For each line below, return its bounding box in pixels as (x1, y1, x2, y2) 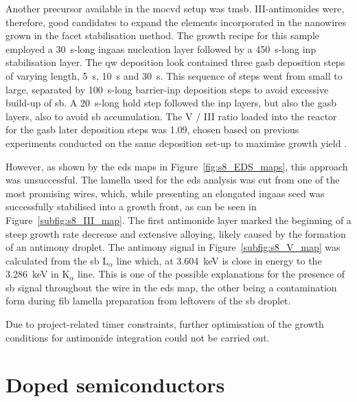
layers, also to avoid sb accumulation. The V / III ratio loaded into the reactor (5, 109, 337, 123)
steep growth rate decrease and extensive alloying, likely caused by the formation (5, 226, 346, 241)
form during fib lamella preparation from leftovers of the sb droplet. (5, 293, 291, 308)
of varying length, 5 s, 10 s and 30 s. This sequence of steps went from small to (5, 68, 343, 82)
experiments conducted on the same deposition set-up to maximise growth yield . (5, 135, 347, 150)
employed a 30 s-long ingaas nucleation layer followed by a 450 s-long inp (5, 41, 316, 56)
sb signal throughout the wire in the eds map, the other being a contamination (5, 280, 337, 294)
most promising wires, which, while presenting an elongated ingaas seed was (5, 186, 325, 200)
